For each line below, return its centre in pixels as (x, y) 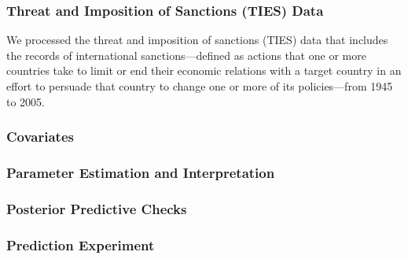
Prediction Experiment (81, 244)
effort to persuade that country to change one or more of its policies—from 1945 (200, 86)
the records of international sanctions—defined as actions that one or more (186, 55)
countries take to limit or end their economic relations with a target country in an (204, 70)
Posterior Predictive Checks (97, 208)
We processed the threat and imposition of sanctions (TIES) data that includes (197, 40)
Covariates (40, 137)
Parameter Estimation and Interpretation (141, 172)
